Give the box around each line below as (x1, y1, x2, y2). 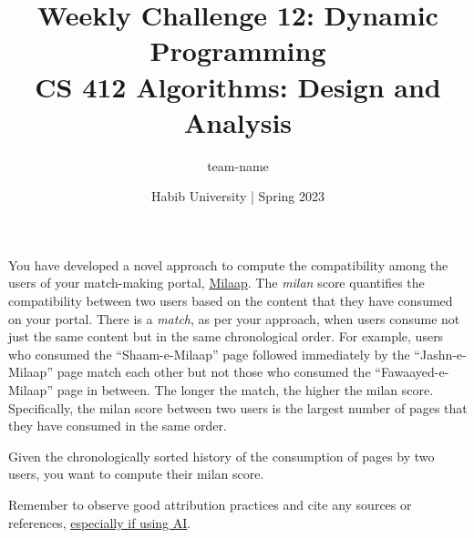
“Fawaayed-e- (375, 362, 449, 381)
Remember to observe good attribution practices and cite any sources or (8, 495, 412, 513)
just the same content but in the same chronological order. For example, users (8, 327, 444, 346)
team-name (207, 156, 269, 175)
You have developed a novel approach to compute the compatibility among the (8, 255, 448, 274)
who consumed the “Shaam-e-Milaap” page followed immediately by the (8, 344, 410, 363)
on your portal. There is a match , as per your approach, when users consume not (8, 309, 460, 328)
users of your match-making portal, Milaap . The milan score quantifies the (8, 273, 425, 292)
